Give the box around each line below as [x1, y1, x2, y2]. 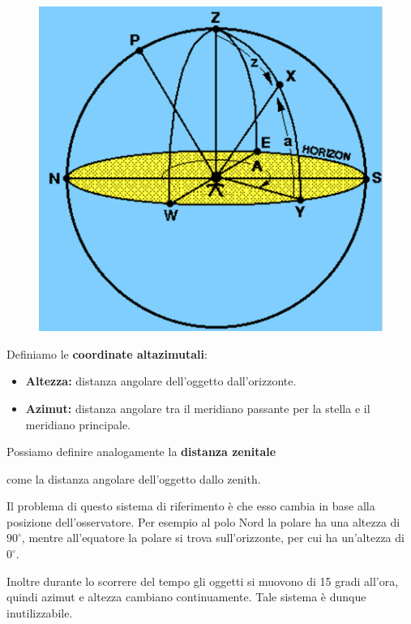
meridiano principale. [25, 415, 131, 432]
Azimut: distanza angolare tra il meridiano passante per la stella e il [25, 399, 370, 416]
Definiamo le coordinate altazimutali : [6, 345, 208, 362]
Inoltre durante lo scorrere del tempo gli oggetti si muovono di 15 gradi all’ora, [6, 572, 399, 589]
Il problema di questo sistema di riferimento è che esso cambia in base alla [6, 497, 375, 514]
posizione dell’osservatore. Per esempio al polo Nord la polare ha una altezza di [6, 513, 400, 530]
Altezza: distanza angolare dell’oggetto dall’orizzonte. [25, 372, 297, 389]
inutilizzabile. [6, 604, 73, 621]
